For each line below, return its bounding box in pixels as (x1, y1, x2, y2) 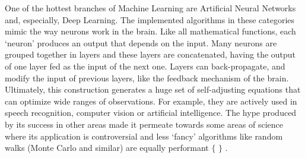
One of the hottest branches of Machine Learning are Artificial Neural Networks (5, 2, 296, 14)
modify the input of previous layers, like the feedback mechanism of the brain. (5, 71, 289, 84)
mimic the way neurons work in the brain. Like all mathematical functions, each (5, 25, 296, 37)
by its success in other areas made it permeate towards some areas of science (5, 118, 283, 130)
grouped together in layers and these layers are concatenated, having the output (5, 48, 296, 61)
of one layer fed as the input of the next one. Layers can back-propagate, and (5, 59, 285, 72)
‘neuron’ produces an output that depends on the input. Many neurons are (5, 36, 277, 49)
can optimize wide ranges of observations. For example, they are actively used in (5, 94, 297, 107)
